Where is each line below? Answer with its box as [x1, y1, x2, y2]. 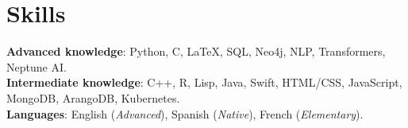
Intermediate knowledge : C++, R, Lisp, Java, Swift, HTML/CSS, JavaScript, [6, 74, 402, 91]
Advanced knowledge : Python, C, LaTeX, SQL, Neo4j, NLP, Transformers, [6, 43, 386, 60]
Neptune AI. [6, 58, 67, 75]
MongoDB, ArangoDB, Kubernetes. [6, 89, 180, 106]
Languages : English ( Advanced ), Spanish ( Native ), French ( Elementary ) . [6, 105, 364, 122]
